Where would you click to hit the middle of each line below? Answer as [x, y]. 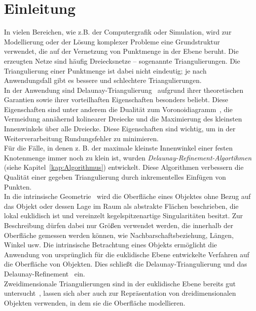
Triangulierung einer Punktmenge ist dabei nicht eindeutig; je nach [105, 70]
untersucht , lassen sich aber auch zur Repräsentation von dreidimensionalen [120, 293]
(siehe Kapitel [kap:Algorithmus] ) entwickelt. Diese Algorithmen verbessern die [124, 167]
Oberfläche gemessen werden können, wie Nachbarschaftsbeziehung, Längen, [119, 235]
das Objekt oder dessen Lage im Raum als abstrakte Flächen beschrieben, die [121, 206]
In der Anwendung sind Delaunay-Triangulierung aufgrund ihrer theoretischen [124, 90]
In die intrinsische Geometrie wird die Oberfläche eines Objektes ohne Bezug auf [128, 196]
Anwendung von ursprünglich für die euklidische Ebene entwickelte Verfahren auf [127, 254]
